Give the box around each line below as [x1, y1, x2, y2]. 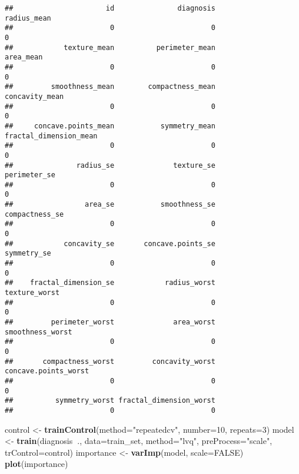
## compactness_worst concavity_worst [5, 357, 215, 366]
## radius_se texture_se [5, 161, 215, 170]
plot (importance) [5, 458, 68, 470]
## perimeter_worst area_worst [5, 318, 215, 326]
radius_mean [5, 14, 51, 22]
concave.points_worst [5, 367, 89, 376]
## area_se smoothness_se [5, 200, 215, 209]
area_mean [5, 53, 43, 62]
